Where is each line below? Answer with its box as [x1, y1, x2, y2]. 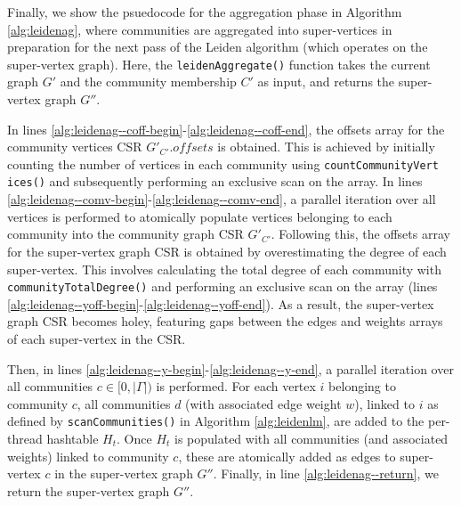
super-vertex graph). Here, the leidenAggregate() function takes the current [7, 54, 431, 73]
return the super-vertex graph [7, 481, 170, 500]
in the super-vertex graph [54, 464, 193, 483]
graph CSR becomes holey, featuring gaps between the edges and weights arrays [7, 312, 443, 331]
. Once [117, 428, 152, 447]
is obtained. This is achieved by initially [217, 137, 435, 156]
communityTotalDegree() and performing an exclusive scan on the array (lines [7, 277, 438, 296]
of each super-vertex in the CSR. [7, 329, 186, 347]
